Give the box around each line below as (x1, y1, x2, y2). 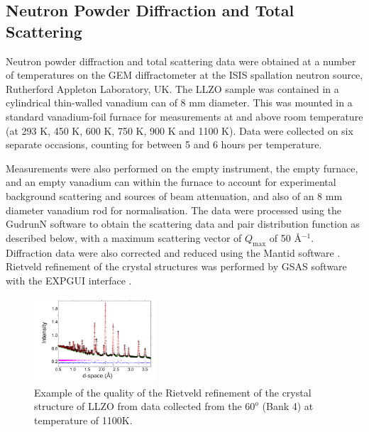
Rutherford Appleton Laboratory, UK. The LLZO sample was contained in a (6, 81, 339, 96)
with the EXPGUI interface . (6, 272, 132, 287)
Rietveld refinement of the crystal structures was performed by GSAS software (6, 259, 347, 274)
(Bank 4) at (262, 399, 314, 414)
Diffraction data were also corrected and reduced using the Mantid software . (6, 245, 341, 260)
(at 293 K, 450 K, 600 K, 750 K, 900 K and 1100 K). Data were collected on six (6, 123, 353, 138)
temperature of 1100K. (34, 412, 133, 427)
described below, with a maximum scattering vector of (6, 230, 242, 245)
